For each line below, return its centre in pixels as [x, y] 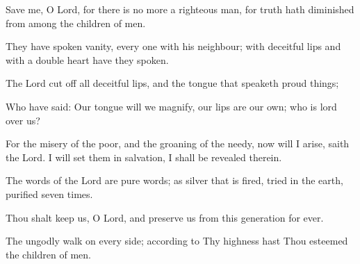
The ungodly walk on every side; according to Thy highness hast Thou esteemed [177, 241]
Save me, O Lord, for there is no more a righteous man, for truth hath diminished [180, 9]
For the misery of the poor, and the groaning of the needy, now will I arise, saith [178, 143]
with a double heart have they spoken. [87, 59]
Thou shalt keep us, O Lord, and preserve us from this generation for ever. [165, 217]
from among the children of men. [76, 23]
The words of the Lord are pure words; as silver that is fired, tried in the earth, [174, 180]
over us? [23, 120]
